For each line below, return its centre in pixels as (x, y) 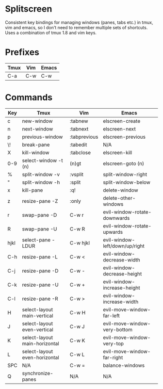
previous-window (42, 137)
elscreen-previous (124, 137)
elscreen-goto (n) (123, 163)
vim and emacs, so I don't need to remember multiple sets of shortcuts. (76, 27)
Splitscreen (29, 9)
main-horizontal (41, 343)
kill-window (36, 152)
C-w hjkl (80, 243)
